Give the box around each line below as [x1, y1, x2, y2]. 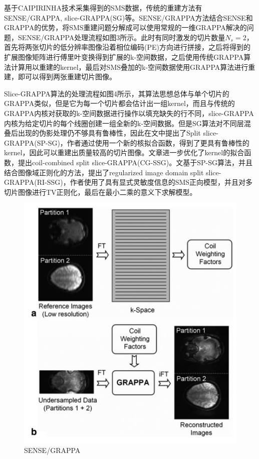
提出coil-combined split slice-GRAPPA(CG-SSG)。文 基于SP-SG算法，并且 [18, 157, 253, 167]
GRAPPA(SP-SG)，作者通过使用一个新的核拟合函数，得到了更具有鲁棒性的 [4, 137, 249, 148]
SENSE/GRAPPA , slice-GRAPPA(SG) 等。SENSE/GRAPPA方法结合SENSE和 [4, 12, 253, 23]
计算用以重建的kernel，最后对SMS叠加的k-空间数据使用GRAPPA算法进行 [11, 61, 248, 72]
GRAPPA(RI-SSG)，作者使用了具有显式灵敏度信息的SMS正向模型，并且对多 [4, 177, 253, 187]
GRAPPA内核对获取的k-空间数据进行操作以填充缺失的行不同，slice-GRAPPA [4, 107, 254, 118]
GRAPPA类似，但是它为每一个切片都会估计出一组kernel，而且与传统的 [4, 98, 235, 108]
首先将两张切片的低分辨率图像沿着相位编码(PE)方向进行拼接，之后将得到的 [4, 42, 250, 52]
